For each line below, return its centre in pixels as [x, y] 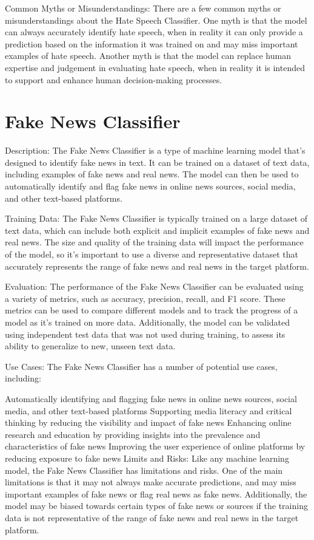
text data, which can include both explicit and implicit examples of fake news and [157, 230]
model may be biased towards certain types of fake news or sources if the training [156, 506]
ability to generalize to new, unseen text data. [90, 346]
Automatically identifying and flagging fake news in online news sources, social [151, 398]
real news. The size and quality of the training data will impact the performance [154, 242]
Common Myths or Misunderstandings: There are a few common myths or [143, 8]
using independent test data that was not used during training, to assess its [145, 334]
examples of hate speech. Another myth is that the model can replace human [148, 56]
